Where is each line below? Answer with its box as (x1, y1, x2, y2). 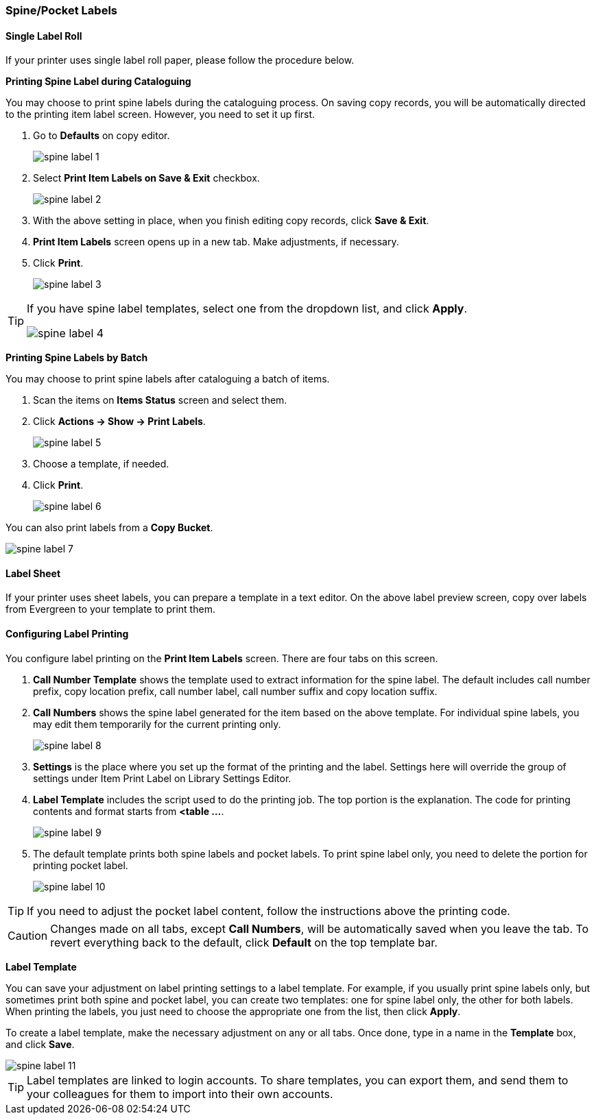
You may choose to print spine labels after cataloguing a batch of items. (5, 373, 330, 385)
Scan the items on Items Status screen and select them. (33, 394, 287, 406)
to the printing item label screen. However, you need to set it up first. (5, 108, 315, 121)
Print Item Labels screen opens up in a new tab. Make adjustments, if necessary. (33, 236, 399, 248)
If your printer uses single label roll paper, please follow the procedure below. (5, 54, 355, 66)
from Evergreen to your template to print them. (5, 603, 215, 616)
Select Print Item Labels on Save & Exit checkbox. (33, 172, 260, 184)
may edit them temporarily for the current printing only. (33, 718, 281, 730)
